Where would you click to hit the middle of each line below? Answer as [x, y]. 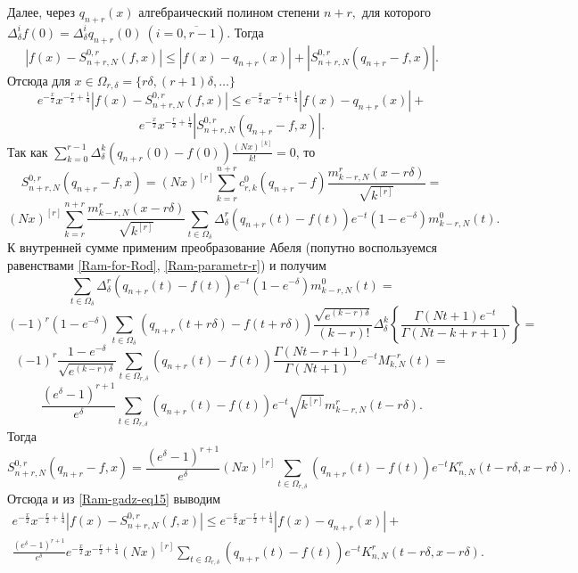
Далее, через [41, 12]
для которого [396, 12]
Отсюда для [39, 80]
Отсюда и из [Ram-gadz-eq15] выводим [114, 499]
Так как [28, 151]
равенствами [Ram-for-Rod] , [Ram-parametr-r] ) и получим [167, 264]
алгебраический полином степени [229, 12]
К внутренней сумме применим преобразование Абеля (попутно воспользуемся [222, 247]
